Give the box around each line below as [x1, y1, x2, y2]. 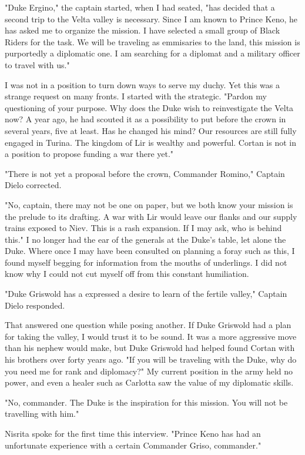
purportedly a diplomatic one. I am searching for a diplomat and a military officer [5, 47, 300, 59]
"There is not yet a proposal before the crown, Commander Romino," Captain [5, 167, 285, 179]
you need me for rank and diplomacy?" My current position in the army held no [5, 364, 293, 377]
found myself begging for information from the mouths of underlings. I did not [5, 256, 287, 268]
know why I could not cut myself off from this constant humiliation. [5, 267, 249, 280]
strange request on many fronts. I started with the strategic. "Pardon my [5, 90, 267, 102]
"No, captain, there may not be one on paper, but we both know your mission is [5, 198, 293, 210]
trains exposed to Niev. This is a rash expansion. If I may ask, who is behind [5, 222, 282, 234]
